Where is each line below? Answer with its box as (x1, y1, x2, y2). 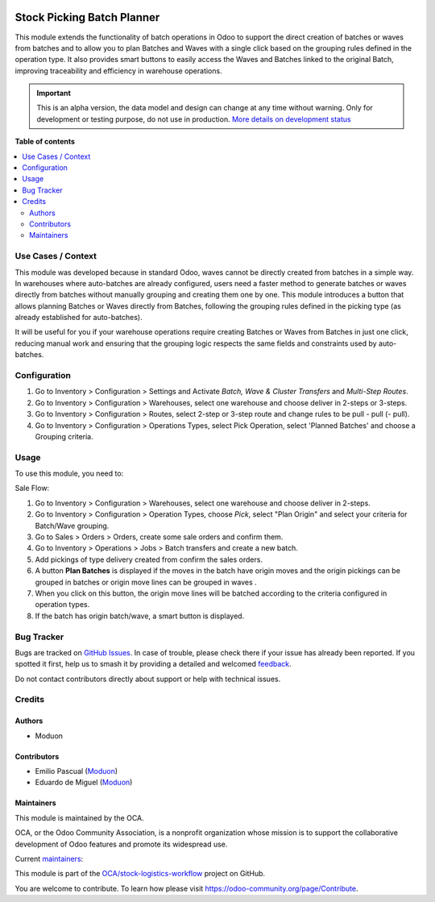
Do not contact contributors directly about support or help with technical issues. (14, 674, 281, 684)
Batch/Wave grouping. (35, 521, 110, 530)
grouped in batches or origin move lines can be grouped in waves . (35, 577, 257, 587)
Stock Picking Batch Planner (14, 10, 160, 24)
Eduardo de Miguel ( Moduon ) (35, 778, 133, 788)
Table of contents (14, 137, 76, 147)
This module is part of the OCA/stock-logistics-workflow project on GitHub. (14, 869, 266, 879)
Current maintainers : (14, 854, 84, 863)
